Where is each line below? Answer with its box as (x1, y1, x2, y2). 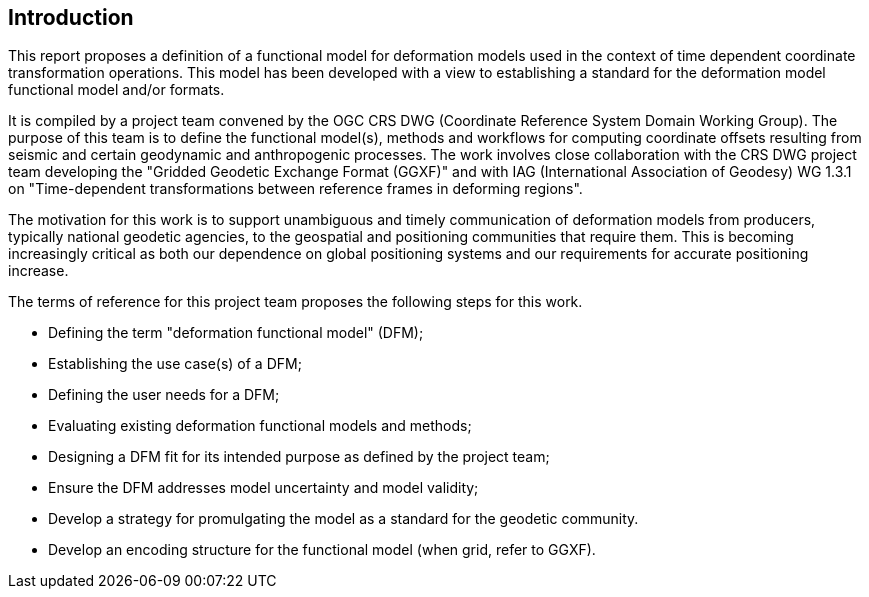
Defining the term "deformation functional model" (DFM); (48, 324, 424, 342)
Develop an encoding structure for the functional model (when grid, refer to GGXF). (48, 541, 596, 559)
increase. (8, 262, 69, 280)
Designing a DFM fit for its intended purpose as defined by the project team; (48, 448, 550, 466)
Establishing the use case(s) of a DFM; (48, 355, 302, 373)
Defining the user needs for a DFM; (48, 386, 280, 404)
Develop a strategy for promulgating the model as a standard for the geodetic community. (48, 510, 639, 528)
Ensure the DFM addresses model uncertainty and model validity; (48, 479, 479, 497)
